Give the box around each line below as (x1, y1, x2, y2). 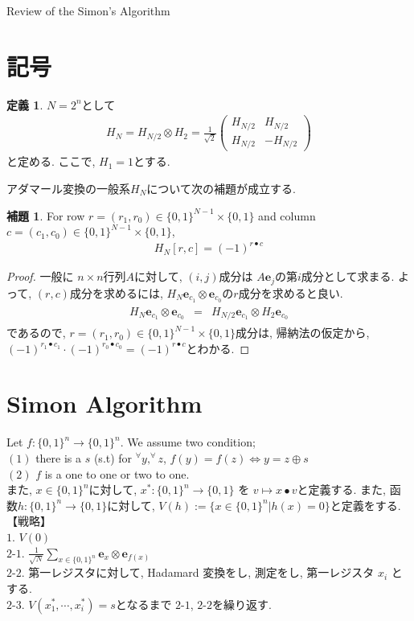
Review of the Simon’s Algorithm (6, 2, 170, 19)
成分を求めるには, (69, 284, 163, 301)
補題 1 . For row (6, 207, 85, 224)
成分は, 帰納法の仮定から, (235, 324, 370, 341)
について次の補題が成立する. (146, 179, 296, 196)
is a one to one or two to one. (44, 465, 190, 482)
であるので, (6, 324, 66, 341)
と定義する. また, (297, 481, 386, 498)
